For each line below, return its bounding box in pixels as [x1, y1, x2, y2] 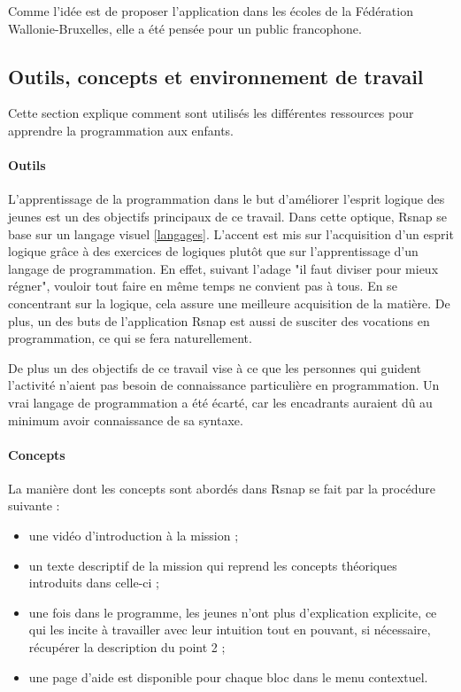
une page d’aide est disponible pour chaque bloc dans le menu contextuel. [28, 667, 428, 686]
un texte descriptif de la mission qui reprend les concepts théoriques [28, 556, 397, 574]
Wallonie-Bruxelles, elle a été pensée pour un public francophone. [8, 19, 362, 37]
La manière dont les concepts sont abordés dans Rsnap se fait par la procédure [8, 478, 435, 497]
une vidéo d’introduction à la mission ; [28, 526, 239, 545]
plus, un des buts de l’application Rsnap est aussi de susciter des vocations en [8, 311, 430, 330]
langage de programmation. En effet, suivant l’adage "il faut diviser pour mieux [8, 259, 439, 277]
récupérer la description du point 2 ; [28, 638, 226, 657]
